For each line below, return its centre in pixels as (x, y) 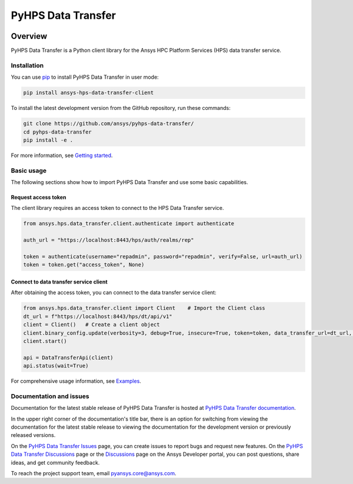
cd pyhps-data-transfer (58, 132)
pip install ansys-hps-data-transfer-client (89, 93)
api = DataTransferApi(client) (69, 358)
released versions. (33, 435)
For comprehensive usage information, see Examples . (76, 381)
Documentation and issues (50, 396)
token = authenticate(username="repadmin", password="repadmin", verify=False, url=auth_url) (163, 257)
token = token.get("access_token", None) (84, 265)
